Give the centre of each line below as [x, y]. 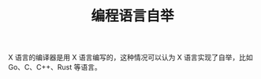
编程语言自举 [132, 16]
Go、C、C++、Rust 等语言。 [55, 67]
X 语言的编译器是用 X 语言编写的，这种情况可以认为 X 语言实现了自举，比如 [131, 57]
